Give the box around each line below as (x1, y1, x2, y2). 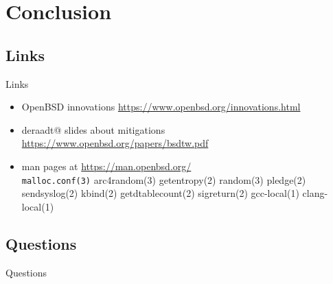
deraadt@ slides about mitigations (21, 122, 165, 137)
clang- (302, 186, 328, 200)
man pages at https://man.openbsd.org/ (21, 158, 192, 173)
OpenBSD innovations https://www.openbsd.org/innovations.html (21, 99, 301, 114)
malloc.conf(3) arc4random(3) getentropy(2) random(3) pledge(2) (21, 172, 306, 187)
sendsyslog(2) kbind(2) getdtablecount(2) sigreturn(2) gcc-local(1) (21, 186, 299, 200)
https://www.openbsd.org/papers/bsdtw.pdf (21, 136, 209, 150)
